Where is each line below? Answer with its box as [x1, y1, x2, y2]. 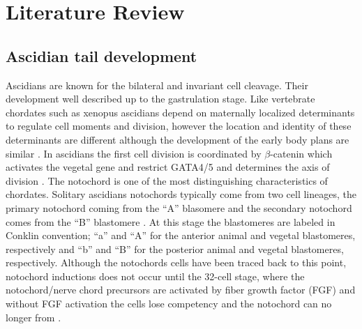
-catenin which [270, 146, 333, 160]
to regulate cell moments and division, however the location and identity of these [6, 118, 352, 133]
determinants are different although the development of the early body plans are [6, 132, 349, 146]
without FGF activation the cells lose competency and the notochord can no [6, 296, 332, 311]
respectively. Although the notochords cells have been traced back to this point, [6, 255, 347, 270]
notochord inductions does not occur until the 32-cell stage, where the [6, 268, 305, 283]
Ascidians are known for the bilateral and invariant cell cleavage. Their [6, 77, 308, 92]
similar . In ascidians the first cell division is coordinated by [6, 146, 262, 160]
